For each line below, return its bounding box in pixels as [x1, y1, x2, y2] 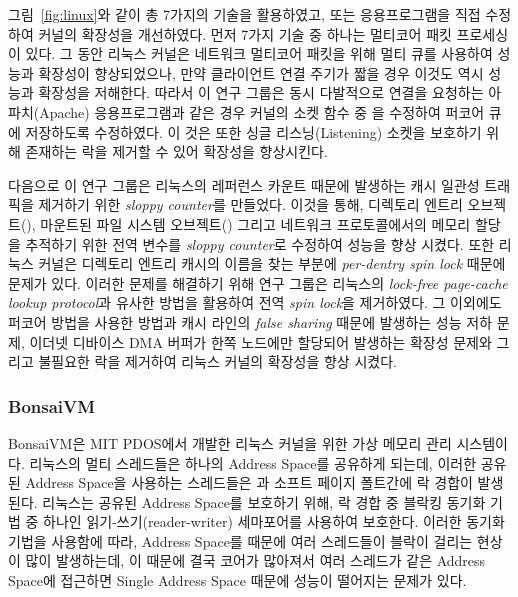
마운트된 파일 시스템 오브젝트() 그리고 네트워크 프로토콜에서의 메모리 [40, 213, 471, 234]
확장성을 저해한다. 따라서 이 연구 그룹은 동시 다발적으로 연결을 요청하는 [38, 82, 484, 103]
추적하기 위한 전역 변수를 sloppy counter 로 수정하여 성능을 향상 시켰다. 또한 [25, 233, 495, 254]
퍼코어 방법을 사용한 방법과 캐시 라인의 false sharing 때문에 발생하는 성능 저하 [8, 311, 493, 332]
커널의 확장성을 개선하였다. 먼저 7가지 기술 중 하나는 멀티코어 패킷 [38, 23, 452, 44]
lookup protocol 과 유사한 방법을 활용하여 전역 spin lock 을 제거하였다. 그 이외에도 [8, 292, 502, 313]
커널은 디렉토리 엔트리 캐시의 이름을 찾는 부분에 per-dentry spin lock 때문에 [38, 253, 506, 274]
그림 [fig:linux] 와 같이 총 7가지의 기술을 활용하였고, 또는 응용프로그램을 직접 [8, 4, 481, 24]
